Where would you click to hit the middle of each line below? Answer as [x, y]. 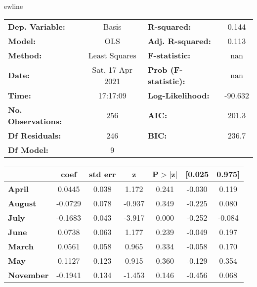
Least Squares [112, 55]
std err [103, 174]
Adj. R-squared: [179, 41]
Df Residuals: [35, 135]
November [28, 275]
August [22, 203]
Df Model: [28, 149]
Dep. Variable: [37, 26]
